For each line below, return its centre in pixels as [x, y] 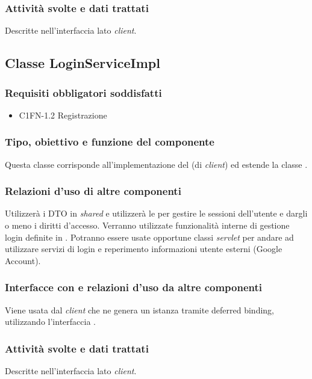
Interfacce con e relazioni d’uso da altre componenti [134, 287]
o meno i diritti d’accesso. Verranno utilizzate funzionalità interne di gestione [147, 225]
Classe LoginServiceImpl [83, 63]
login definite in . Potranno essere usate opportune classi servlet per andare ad [149, 237]
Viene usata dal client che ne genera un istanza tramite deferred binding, [139, 310]
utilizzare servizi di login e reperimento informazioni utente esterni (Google [144, 249]
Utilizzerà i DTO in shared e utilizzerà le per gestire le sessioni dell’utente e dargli [156, 213]
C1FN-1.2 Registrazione [63, 115]
